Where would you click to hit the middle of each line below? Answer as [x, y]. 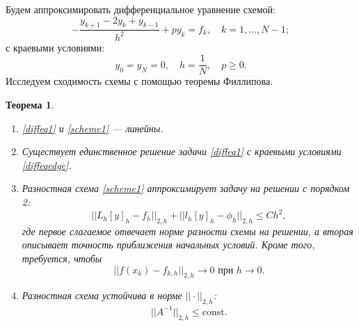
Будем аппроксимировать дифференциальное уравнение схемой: [141, 9]
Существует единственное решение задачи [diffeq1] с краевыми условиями [182, 151]
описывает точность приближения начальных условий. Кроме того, [168, 245]
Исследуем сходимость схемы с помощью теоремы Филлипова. [139, 81]
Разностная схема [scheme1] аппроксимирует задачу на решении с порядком [186, 188]
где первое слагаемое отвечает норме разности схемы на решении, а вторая [188, 231]
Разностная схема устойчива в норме [102, 295]
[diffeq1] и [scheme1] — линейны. [93, 128]
